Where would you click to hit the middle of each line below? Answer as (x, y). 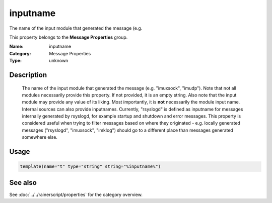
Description (28, 75)
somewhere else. (40, 137)
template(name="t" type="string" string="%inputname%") (90, 167)
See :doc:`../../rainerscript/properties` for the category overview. (76, 194)
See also (23, 183)
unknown (59, 61)
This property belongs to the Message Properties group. (69, 37)
